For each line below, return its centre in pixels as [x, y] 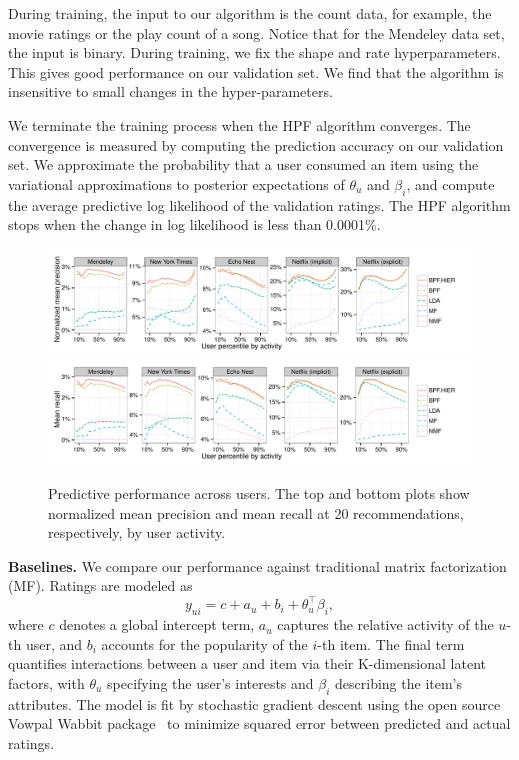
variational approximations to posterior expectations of [176, 183]
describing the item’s [399, 682]
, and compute [450, 183]
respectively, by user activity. [137, 532]
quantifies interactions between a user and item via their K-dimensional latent [247, 663]
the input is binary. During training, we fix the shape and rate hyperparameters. [254, 52]
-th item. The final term [391, 643]
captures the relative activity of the [385, 624]
